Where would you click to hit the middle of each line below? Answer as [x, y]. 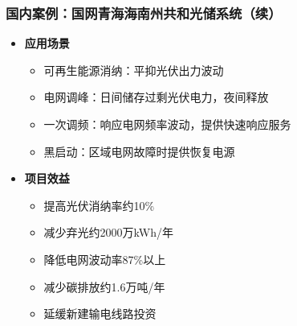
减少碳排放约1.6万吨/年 [104, 286]
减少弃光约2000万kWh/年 [108, 232]
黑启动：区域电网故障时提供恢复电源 [139, 151]
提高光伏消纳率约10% [99, 205]
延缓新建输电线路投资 [100, 314]
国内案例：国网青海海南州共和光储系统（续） [144, 12]
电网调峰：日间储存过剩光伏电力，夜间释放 [156, 97]
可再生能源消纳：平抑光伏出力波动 [134, 70]
